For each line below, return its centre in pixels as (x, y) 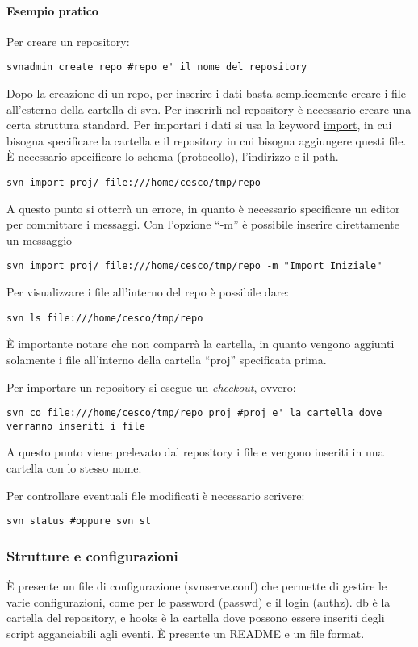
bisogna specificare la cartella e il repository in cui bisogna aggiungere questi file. (207, 140)
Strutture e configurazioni (92, 555)
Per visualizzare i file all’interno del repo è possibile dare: (148, 292)
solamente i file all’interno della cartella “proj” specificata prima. (167, 359)
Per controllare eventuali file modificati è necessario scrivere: (156, 495)
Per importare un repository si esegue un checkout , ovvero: (151, 387)
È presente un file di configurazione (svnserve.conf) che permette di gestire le (197, 586)
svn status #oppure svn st (79, 521)
